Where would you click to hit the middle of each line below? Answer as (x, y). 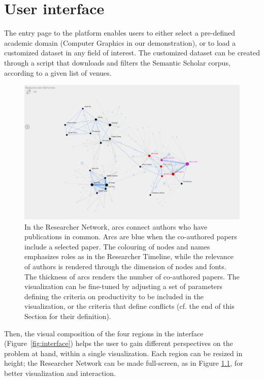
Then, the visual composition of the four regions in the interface (104, 333)
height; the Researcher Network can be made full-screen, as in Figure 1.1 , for (124, 363)
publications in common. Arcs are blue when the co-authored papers (131, 236)
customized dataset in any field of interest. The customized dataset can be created (132, 53)
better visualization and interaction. (60, 373)
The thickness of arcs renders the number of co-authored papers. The (132, 276)
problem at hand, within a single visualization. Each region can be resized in (123, 353)
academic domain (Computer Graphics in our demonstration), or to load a (120, 42)
